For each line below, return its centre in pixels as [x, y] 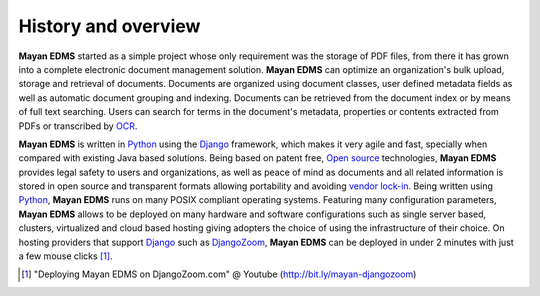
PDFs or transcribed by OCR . [78, 126]
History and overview [109, 26]
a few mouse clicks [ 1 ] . [66, 256]
